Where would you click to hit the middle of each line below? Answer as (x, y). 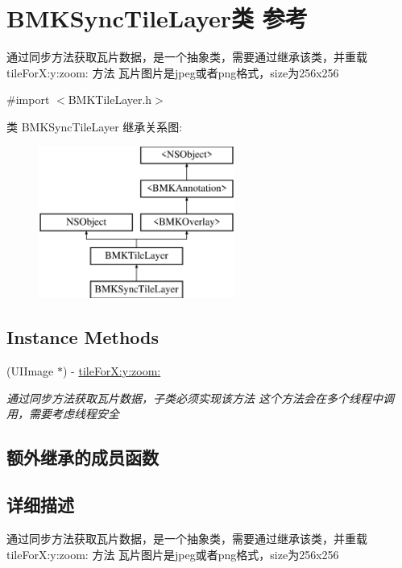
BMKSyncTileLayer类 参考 (157, 18)
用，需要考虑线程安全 (63, 414)
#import (28, 100)
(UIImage (30, 371)
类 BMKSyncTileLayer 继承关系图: (95, 126)
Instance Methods (83, 337)
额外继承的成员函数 (83, 457)
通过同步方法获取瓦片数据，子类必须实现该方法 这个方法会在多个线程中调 (201, 398)
